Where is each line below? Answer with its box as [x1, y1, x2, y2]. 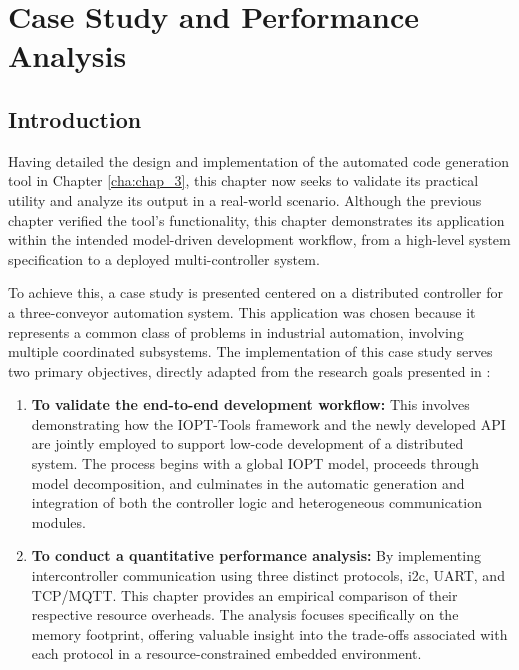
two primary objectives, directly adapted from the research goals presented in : [8, 360, 491, 381]
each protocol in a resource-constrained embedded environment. [31, 643, 422, 664]
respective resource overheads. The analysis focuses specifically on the [31, 604, 459, 625]
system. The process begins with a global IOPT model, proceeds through [31, 453, 479, 474]
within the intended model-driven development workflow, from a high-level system [8, 229, 511, 250]
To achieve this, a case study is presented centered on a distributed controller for [8, 282, 503, 303]
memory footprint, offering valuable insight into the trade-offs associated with [31, 623, 508, 644]
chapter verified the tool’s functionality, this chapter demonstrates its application [8, 209, 505, 230]
